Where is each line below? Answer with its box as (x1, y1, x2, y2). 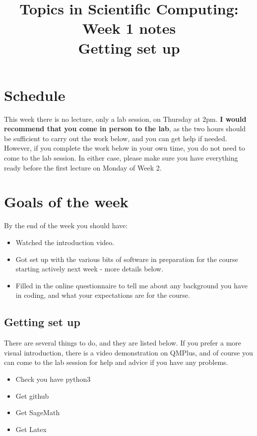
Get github (15, 390, 49, 401)
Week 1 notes (82, 18, 176, 38)
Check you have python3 (15, 373, 91, 384)
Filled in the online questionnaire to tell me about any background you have (15, 280, 248, 290)
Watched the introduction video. (15, 237, 115, 247)
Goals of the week (4, 191, 128, 212)
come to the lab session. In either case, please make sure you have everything (4, 153, 238, 163)
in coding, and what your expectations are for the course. (15, 290, 190, 300)
